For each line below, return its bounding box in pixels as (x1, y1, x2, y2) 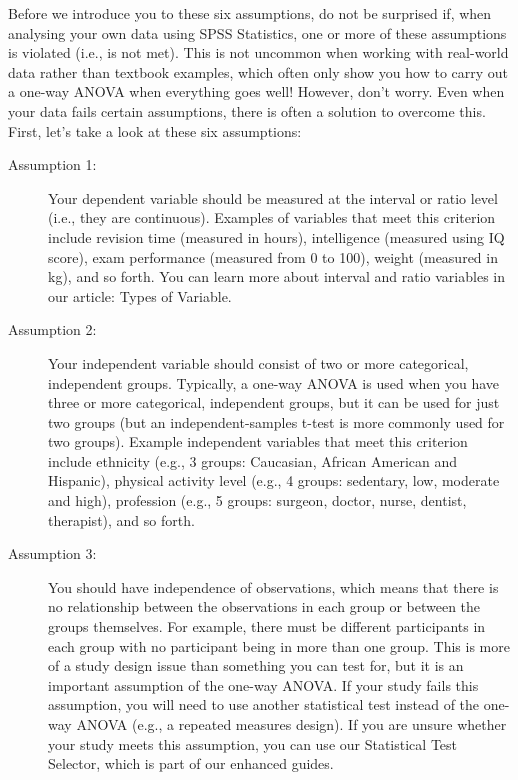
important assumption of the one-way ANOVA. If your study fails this (48, 674, 479, 695)
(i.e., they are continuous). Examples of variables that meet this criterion (48, 207, 496, 228)
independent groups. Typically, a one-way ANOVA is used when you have (48, 372, 499, 393)
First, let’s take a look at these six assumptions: (8, 120, 302, 141)
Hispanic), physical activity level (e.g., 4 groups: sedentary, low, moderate (48, 470, 500, 491)
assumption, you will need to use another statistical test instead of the (48, 694, 480, 715)
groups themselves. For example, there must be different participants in (48, 616, 486, 637)
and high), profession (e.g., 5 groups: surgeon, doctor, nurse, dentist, (48, 490, 467, 511)
